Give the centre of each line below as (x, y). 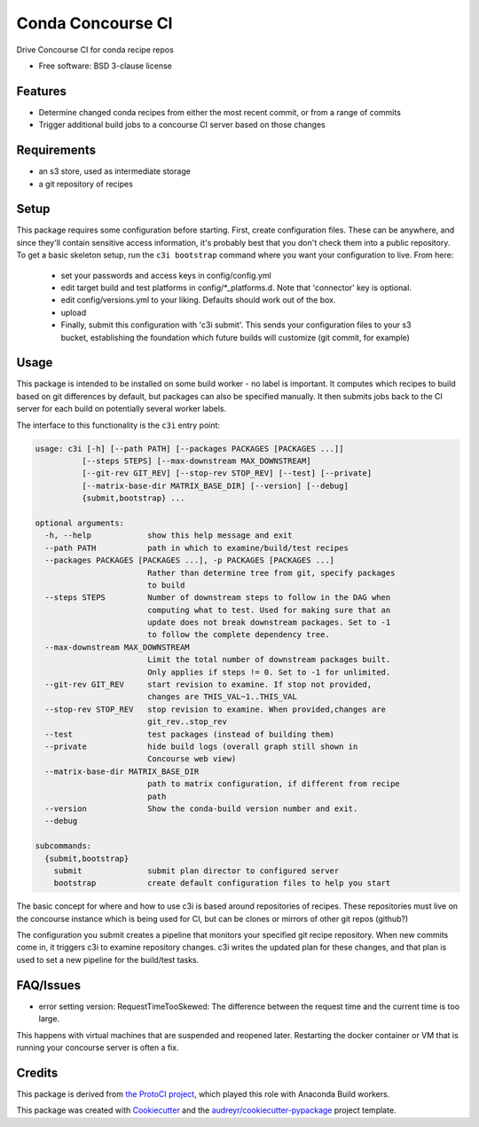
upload (74, 312)
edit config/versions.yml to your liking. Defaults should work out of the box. (198, 300)
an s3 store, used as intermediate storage (114, 171)
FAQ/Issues (49, 985)
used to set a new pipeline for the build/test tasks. (108, 959)
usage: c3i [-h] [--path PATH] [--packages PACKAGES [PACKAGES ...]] (189, 449)
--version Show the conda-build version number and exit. (201, 808)
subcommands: (63, 846)
